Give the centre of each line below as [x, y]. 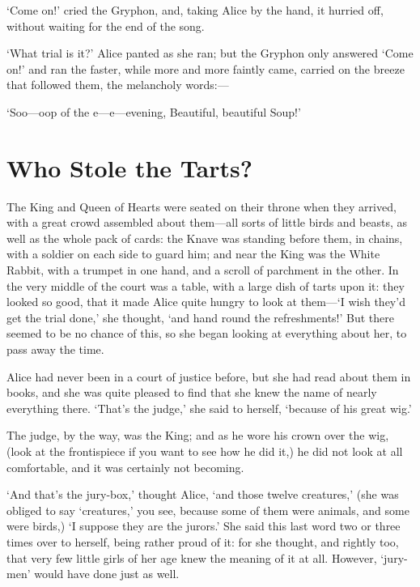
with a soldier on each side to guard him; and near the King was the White [193, 254]
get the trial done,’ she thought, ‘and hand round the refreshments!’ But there [200, 317]
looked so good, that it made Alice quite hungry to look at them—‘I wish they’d [206, 302]
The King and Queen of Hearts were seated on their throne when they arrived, [202, 206]
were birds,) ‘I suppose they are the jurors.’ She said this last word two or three [204, 526]
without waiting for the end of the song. [106, 26]
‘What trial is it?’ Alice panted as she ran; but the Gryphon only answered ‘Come [210, 53]
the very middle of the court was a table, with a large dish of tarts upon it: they [206, 285]
